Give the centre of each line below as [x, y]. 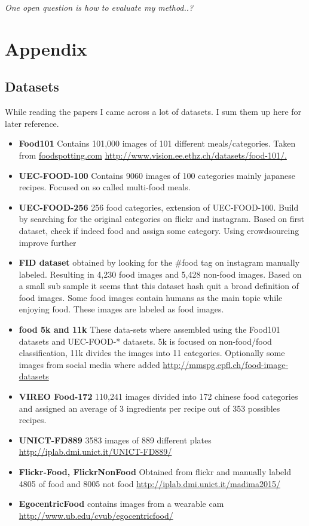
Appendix [46, 48]
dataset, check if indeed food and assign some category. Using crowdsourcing [159, 230]
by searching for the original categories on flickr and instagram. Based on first [162, 219]
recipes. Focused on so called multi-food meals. [105, 187]
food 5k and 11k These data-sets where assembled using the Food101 [149, 329]
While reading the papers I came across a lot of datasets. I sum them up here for [153, 112]
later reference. [32, 123]
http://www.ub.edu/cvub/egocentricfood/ [96, 515]
